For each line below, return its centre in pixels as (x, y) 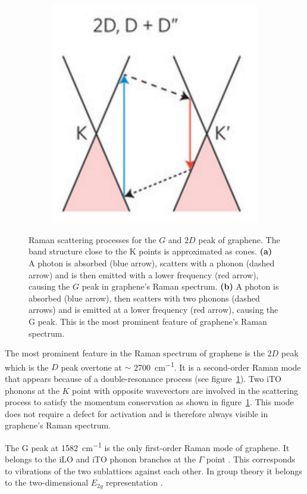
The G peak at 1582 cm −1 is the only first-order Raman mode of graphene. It (147, 446)
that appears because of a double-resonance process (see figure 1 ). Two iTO (143, 378)
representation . (134, 482)
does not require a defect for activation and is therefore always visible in (137, 413)
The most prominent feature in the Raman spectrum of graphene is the (135, 353)
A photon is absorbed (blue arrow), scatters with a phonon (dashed (152, 262)
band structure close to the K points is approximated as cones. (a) (151, 251)
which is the (27, 367)
